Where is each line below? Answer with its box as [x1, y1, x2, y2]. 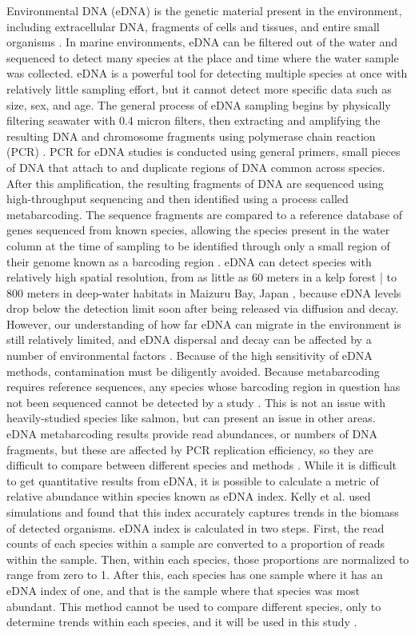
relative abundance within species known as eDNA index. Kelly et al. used [6, 488, 371, 505]
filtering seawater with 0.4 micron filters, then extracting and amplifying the [6, 112, 381, 129]
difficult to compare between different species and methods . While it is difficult [6, 457, 397, 473]
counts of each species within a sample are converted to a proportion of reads [6, 535, 385, 552]
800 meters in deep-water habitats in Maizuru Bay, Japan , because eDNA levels [6, 284, 401, 301]
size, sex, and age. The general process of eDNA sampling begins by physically [6, 96, 391, 113]
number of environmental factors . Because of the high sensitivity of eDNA [6, 347, 373, 364]
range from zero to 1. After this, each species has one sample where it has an [6, 566, 383, 583]
